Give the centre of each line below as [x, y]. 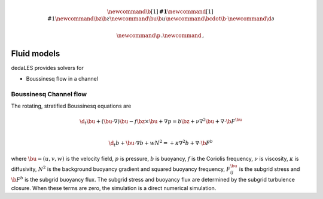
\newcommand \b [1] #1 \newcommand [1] [160, 11]
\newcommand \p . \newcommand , [160, 35]
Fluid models [36, 53]
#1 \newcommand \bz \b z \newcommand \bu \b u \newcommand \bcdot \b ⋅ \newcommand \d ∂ [161, 19]
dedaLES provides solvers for [47, 68]
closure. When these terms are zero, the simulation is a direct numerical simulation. [114, 188]
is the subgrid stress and [269, 169]
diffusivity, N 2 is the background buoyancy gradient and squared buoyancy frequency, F [121, 169]
